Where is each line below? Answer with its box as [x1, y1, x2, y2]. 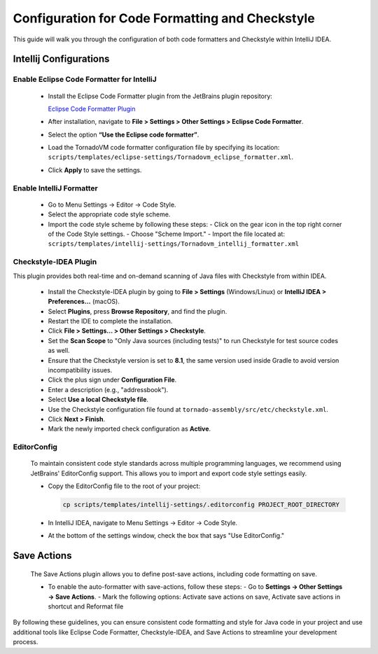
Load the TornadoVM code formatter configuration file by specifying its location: [48, 144, 280, 152]
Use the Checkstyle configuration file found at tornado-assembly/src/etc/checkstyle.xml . [48, 405, 329, 413]
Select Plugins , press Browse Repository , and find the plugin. [48, 307, 227, 315]
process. [13, 638, 38, 646]
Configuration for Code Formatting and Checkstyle [13, 11, 315, 26]
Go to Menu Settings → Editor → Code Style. [48, 200, 176, 209]
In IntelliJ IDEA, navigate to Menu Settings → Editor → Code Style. [48, 519, 238, 527]
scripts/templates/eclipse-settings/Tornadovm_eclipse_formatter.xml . [48, 153, 294, 161]
